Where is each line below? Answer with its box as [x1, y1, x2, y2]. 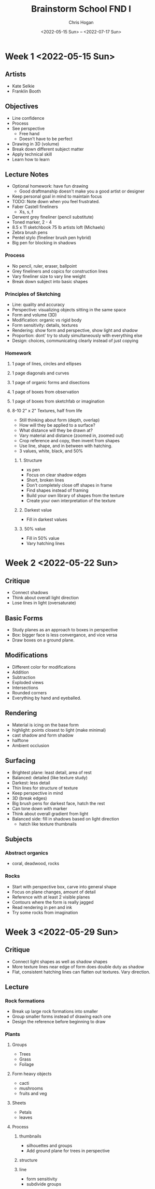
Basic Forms [5, 614, 43, 622]
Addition [12, 669, 29, 675]
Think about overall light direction [12, 595, 79, 601]
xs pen [26, 467, 40, 473]
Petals [19, 1109, 32, 1115]
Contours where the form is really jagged [12, 899, 94, 905]
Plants [5, 1031, 20, 1038]
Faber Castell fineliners [12, 204, 58, 209]
